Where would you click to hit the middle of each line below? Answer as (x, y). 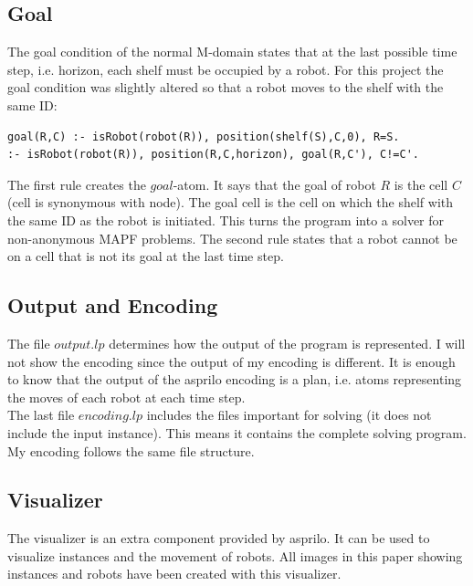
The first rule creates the (77, 184)
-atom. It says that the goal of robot (274, 184)
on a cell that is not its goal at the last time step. (146, 256)
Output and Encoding (113, 305)
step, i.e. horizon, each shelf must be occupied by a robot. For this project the (226, 69)
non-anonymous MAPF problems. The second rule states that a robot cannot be (232, 238)
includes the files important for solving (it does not (289, 415)
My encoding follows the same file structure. (131, 450)
